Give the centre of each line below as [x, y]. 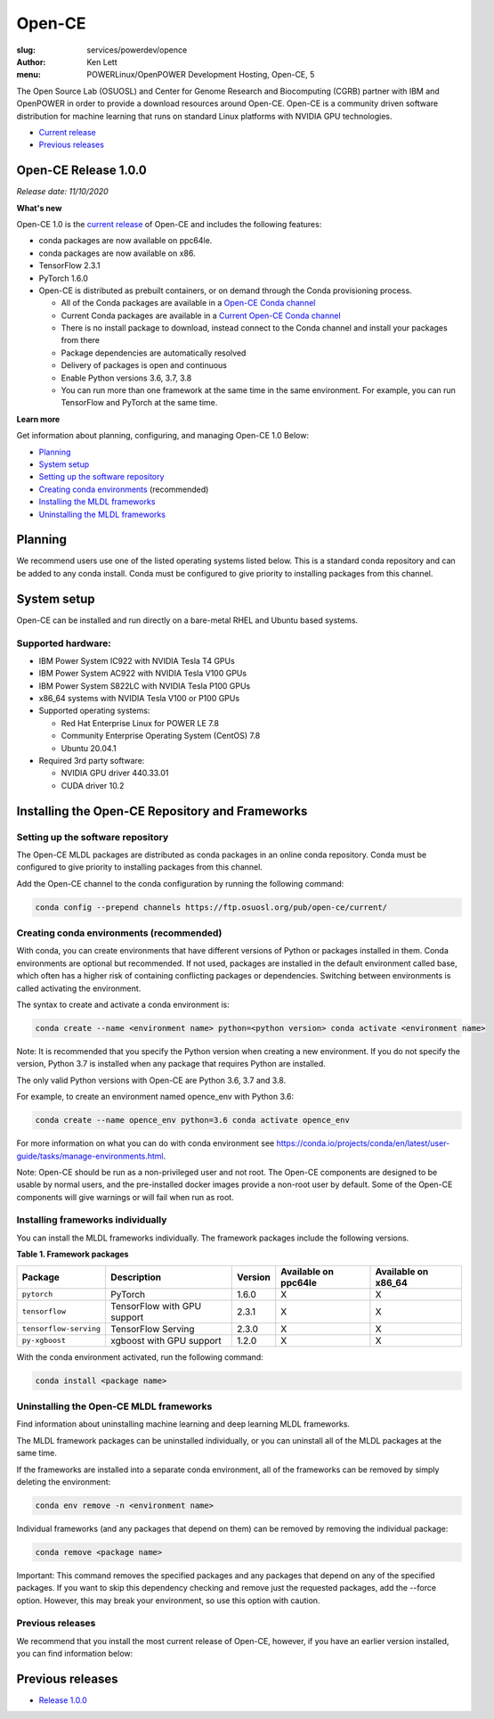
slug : [26, 50]
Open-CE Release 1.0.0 [81, 171]
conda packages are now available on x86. [117, 253]
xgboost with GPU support [166, 1340]
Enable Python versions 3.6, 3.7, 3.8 [126, 378]
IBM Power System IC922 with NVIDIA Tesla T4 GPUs [137, 660]
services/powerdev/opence [137, 50]
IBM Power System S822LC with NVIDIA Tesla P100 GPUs [145, 685]
